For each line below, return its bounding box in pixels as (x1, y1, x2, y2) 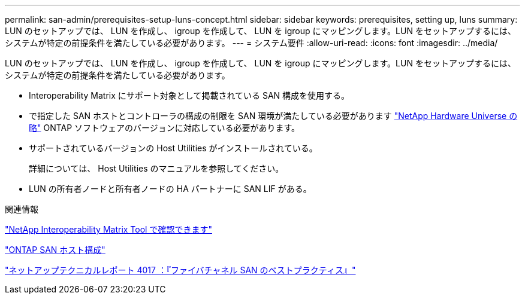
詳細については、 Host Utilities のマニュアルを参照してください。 (29, 163, 284, 173)
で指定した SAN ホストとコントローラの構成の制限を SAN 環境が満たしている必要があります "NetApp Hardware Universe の (29, 111, 518, 121)
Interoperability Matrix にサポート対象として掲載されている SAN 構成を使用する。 (29, 90, 350, 100)
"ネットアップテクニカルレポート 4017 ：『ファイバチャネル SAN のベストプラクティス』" (5, 265, 356, 275)
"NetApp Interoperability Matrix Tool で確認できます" (5, 224, 212, 234)
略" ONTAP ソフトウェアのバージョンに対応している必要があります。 (29, 123, 300, 133)
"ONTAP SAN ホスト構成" (5, 245, 105, 255)
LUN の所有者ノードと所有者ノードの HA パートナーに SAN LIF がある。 (29, 184, 312, 194)
